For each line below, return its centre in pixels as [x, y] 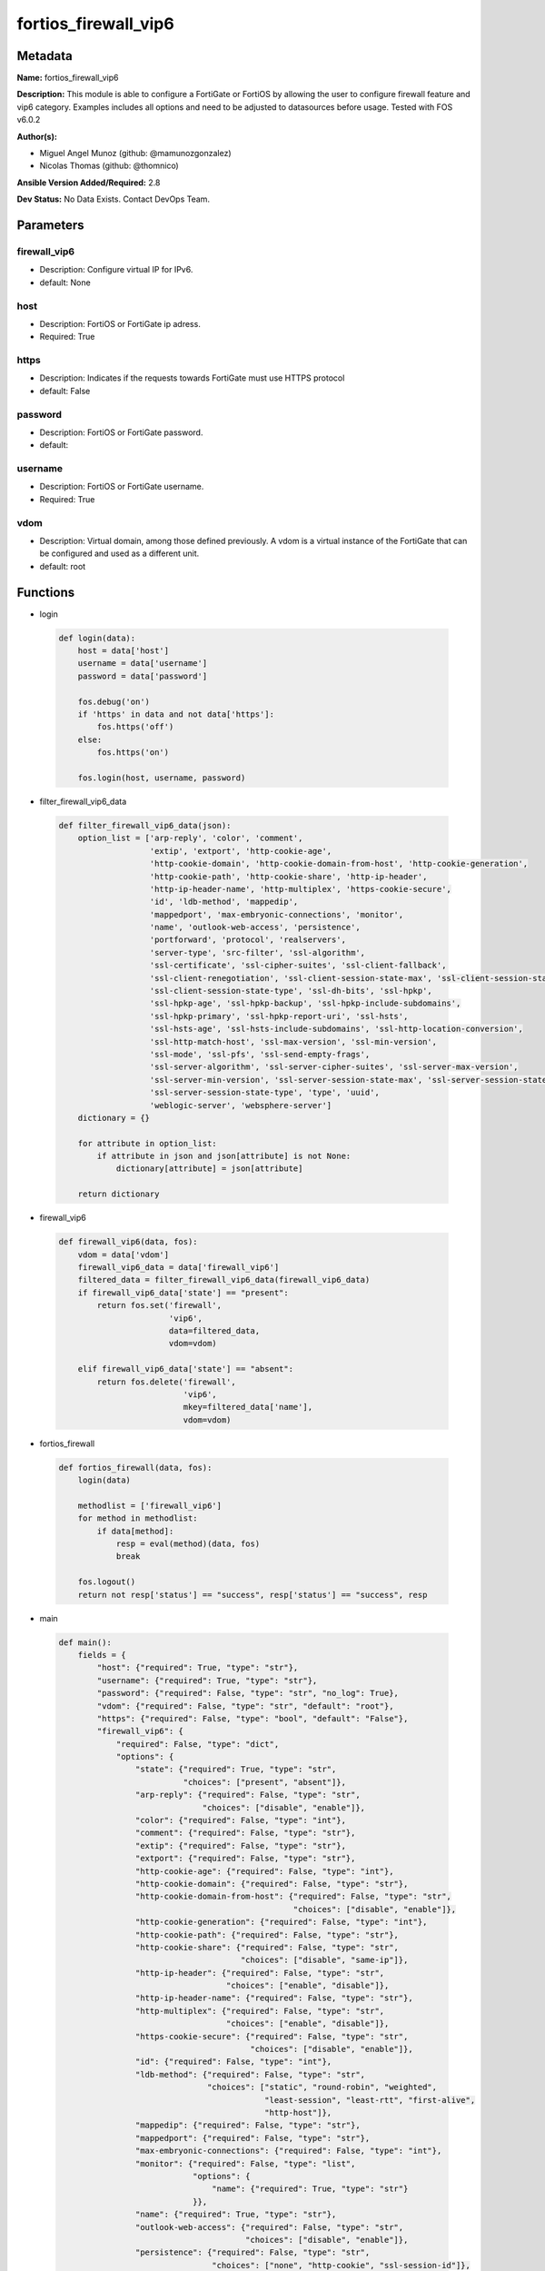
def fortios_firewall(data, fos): [135, 1468]
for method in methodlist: [138, 1518]
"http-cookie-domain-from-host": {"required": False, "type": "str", [293, 1897]
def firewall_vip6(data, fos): [129, 1242]
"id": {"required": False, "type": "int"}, [233, 2062]
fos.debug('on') [114, 701]
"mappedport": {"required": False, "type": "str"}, [253, 2138]
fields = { [102, 1655]
